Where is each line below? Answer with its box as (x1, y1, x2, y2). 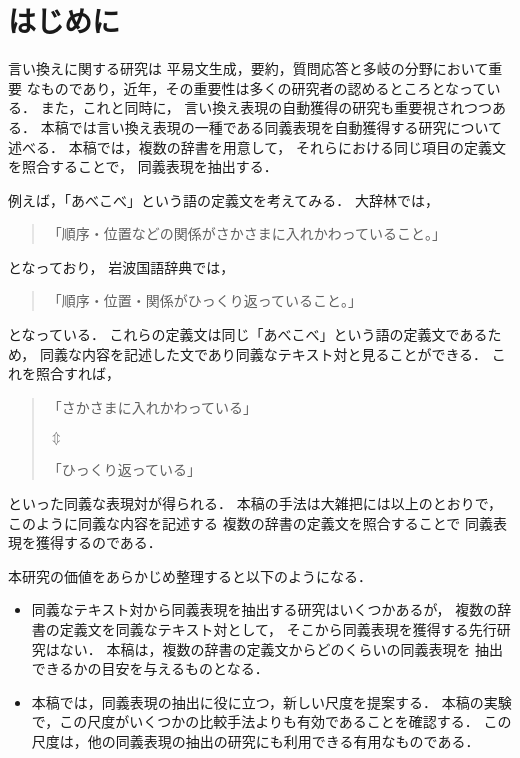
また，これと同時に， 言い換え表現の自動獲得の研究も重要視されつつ (40, 97, 493, 118)
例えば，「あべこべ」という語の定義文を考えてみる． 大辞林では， (8, 189, 439, 210)
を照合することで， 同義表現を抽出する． (8, 156, 278, 177)
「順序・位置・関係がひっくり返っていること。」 (47, 290, 363, 311)
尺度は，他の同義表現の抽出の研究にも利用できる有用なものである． (31, 730, 480, 751)
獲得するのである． (35, 532, 162, 553)
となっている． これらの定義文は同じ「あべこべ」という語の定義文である (8, 324, 488, 345)
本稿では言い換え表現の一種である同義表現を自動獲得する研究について (40, 116, 503, 137)
